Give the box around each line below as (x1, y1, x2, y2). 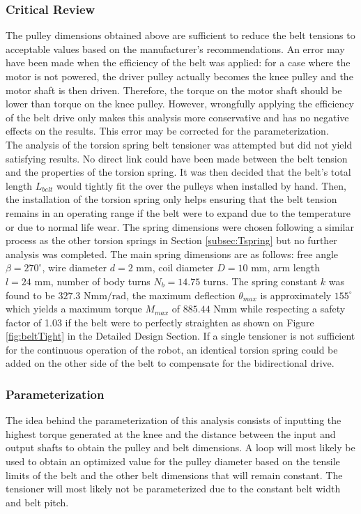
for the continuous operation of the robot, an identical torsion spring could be (6, 342, 338, 356)
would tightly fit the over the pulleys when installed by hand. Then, (56, 178, 346, 192)
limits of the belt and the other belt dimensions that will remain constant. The (6, 467, 343, 482)
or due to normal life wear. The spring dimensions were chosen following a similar (6, 219, 354, 234)
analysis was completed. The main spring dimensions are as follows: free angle (6, 246, 339, 261)
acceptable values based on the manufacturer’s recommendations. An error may (6, 41, 345, 56)
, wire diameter (42, 260, 107, 275)
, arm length (267, 260, 320, 275)
